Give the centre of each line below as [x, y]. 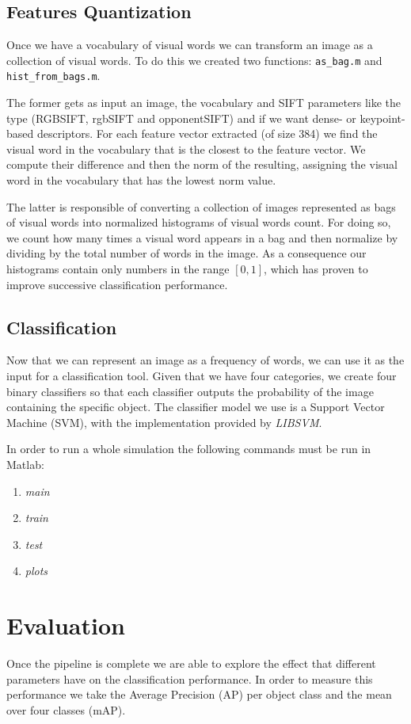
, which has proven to [316, 269]
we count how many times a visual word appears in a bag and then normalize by [202, 237]
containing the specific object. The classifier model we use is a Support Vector [196, 407]
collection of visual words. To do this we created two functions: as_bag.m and [194, 60]
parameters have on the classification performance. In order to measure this [190, 678]
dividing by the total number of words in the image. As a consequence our [186, 253]
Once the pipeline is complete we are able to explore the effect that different [191, 663]
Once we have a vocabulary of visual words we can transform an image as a [190, 45]
